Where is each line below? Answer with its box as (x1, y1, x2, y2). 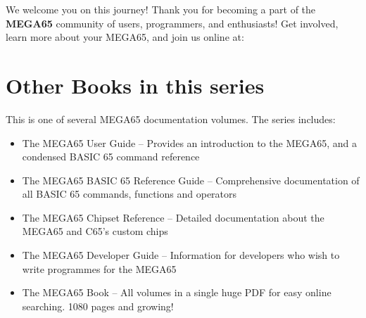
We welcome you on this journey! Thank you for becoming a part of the (6, 2, 316, 16)
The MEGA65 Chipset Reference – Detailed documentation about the (22, 210, 324, 224)
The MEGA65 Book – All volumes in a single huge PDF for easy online (22, 285, 332, 300)
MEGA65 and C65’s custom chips (22, 224, 168, 238)
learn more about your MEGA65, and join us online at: (6, 30, 244, 44)
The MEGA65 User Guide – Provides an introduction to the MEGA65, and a (22, 135, 358, 150)
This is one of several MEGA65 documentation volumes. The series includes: (6, 111, 336, 126)
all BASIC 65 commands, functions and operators (22, 186, 237, 201)
